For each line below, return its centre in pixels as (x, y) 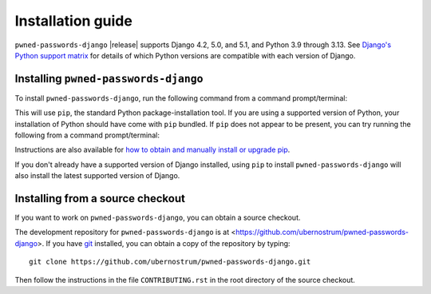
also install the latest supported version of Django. (97, 176)
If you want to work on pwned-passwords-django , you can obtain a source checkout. (158, 218)
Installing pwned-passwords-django (109, 79)
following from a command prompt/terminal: (87, 135)
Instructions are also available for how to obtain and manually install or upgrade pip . (152, 150)
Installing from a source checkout (100, 199)
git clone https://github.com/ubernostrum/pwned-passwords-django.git (170, 262)
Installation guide (74, 21)
